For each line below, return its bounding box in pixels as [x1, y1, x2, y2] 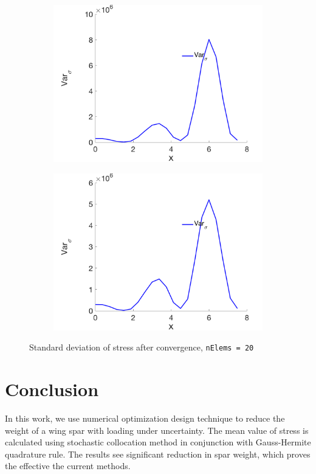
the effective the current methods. [5, 459, 131, 472]
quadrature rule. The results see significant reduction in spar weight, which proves [5, 447, 311, 460]
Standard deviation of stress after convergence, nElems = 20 [29, 341, 254, 354]
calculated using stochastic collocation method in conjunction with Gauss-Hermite [5, 436, 311, 448]
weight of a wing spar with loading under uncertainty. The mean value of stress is [5, 423, 309, 436]
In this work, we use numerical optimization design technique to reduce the [5, 411, 285, 424]
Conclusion [5, 377, 99, 402]
